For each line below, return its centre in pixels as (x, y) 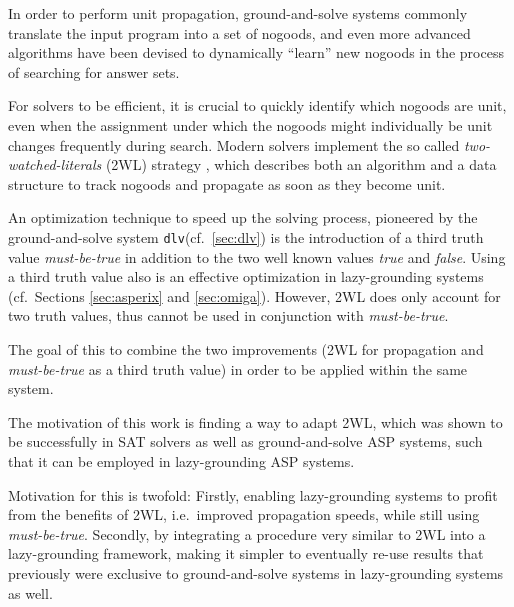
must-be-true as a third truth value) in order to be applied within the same (238, 368)
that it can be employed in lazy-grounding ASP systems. (181, 460)
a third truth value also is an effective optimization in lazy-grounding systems (246, 276)
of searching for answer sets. (94, 71)
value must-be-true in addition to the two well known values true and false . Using (257, 256)
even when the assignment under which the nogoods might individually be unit (250, 124)
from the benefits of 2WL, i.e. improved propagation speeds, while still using (244, 514)
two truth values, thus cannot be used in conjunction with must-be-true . (228, 315)
